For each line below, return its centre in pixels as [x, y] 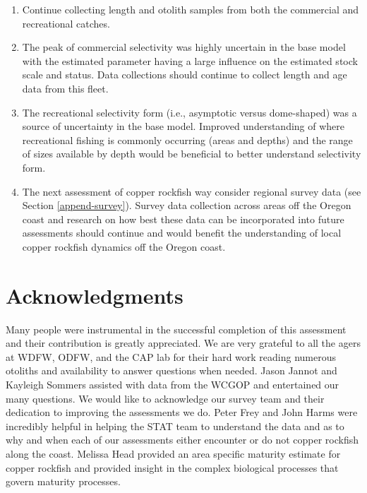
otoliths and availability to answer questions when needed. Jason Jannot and [172, 370]
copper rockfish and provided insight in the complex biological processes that [172, 467]
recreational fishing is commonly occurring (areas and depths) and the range [187, 139]
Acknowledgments [95, 295]
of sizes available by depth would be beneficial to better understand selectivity [192, 154]
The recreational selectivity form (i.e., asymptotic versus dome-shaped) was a [189, 112]
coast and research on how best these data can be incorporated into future [183, 219]
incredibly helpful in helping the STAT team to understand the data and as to [175, 426]
